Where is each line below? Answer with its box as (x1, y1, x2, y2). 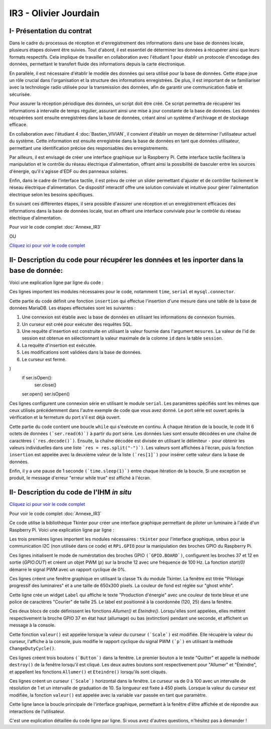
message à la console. (9, 622, 56, 628)
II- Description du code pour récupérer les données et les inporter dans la (9, 256, 243, 264)
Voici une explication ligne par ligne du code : (9, 279, 104, 285)
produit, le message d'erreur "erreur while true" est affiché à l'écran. (9, 475, 152, 481)
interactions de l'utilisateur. (9, 708, 65, 714)
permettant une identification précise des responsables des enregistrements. (9, 145, 169, 151)
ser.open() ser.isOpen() (22, 391, 70, 397)
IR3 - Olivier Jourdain (9, 8, 100, 19)
